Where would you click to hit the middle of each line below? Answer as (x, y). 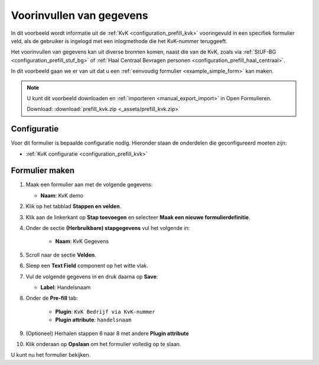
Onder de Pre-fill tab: (52, 298)
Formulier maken (43, 171)
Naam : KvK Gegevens (82, 241)
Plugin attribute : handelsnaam (93, 320)
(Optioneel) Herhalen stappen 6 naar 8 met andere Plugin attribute (107, 333)
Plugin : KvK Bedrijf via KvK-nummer (105, 311)
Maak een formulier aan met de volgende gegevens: (89, 185)
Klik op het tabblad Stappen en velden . (74, 206)
